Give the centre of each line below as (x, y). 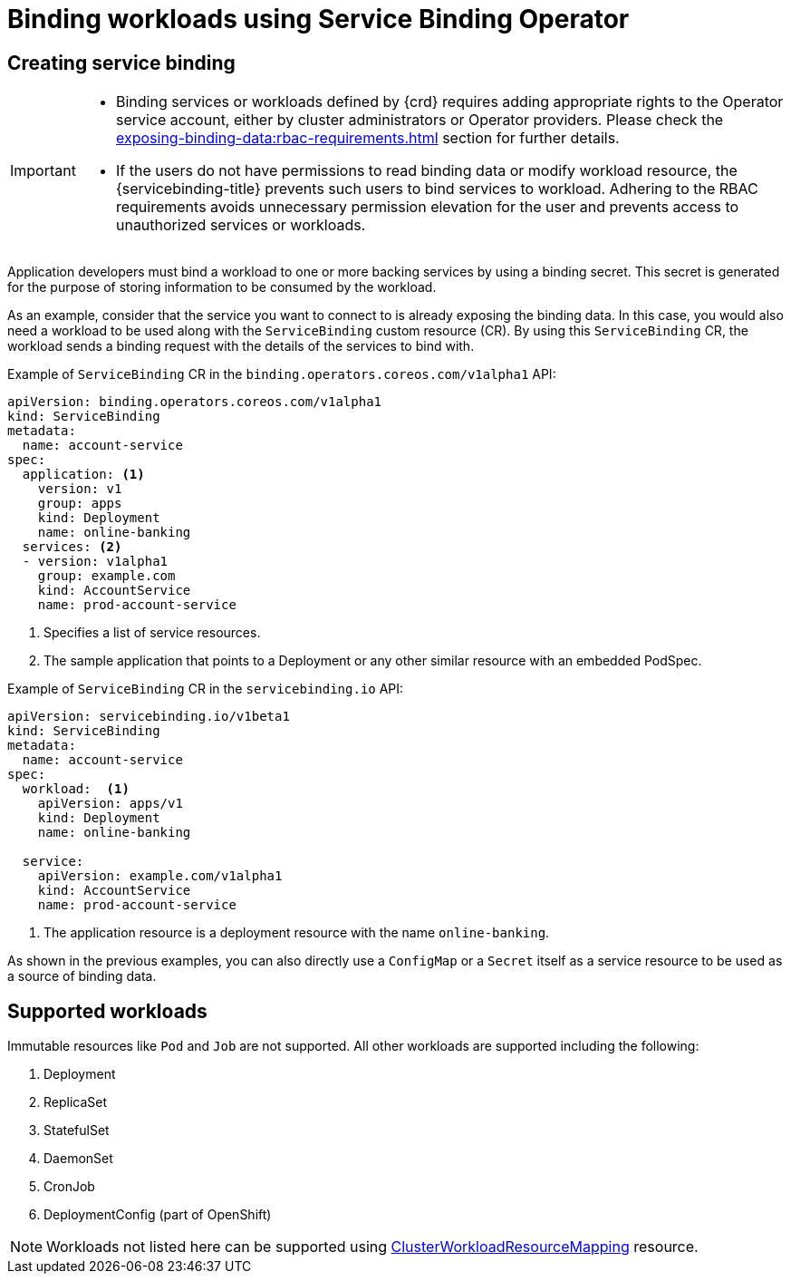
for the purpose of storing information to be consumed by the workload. (222, 287)
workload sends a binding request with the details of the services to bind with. (241, 346)
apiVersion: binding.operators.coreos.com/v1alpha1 (195, 402)
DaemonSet (78, 1159)
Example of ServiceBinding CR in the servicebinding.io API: (206, 689)
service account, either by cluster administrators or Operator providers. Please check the (420, 120)
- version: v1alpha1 (95, 562)
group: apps (80, 504)
